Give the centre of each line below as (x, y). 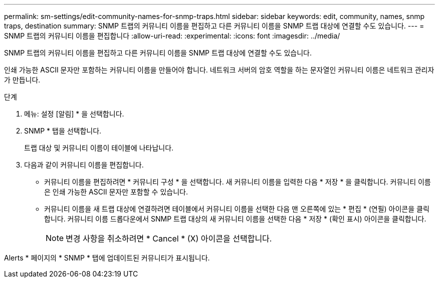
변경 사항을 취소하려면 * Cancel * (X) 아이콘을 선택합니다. (169, 238)
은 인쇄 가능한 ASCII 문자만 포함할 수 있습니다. (116, 192)
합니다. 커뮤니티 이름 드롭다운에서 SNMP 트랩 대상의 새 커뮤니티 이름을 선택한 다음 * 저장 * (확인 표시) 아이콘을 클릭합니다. (235, 219)
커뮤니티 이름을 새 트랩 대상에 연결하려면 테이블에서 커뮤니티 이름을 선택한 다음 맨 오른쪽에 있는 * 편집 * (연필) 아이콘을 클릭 (237, 209)
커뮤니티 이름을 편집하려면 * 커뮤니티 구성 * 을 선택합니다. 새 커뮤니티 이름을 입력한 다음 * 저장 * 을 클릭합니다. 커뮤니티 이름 (238, 182)
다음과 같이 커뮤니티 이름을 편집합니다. (84, 165)
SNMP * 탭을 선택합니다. (63, 131)
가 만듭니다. (22, 80)
